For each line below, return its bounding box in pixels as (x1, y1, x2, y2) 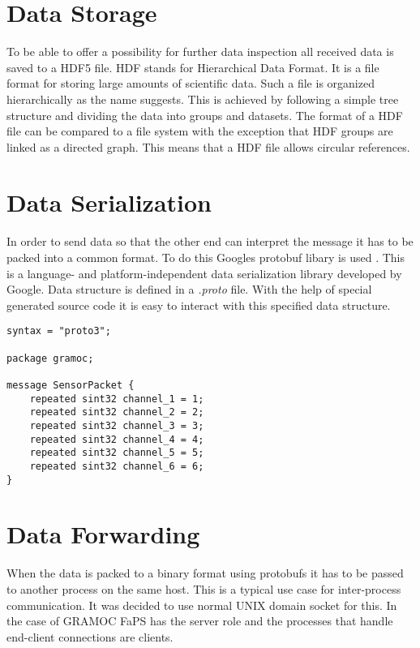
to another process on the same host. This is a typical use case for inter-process (6, 580, 401, 597)
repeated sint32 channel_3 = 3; (29, 419, 204, 431)
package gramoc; (6, 352, 94, 364)
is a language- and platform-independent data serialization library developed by (6, 264, 402, 281)
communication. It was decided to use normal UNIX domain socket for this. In (6, 596, 397, 613)
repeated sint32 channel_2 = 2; (29, 406, 204, 418)
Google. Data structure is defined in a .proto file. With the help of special (6, 281, 372, 298)
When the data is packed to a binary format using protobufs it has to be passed (6, 564, 404, 581)
